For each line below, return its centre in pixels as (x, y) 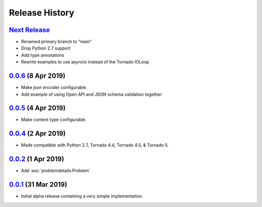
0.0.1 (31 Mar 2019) (38, 185)
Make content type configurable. (54, 120)
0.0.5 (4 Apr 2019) (37, 108)
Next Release (30, 30)
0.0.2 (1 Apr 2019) (37, 159)
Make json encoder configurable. (54, 87)
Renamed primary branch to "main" (57, 42)
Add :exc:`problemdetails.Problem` (56, 171)
